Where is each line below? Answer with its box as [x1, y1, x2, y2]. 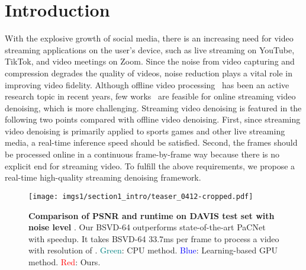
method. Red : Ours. [28, 255, 101, 268]
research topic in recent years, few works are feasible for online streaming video [5, 90, 296, 102]
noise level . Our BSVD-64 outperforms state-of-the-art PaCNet [28, 221, 266, 233]
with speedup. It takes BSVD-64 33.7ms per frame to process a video [28, 232, 279, 245]
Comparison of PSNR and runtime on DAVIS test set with [28, 209, 275, 221]
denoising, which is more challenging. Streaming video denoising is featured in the [5, 101, 302, 114]
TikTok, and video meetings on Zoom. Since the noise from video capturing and [5, 55, 295, 67]
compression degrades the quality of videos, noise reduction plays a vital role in [5, 66, 292, 79]
